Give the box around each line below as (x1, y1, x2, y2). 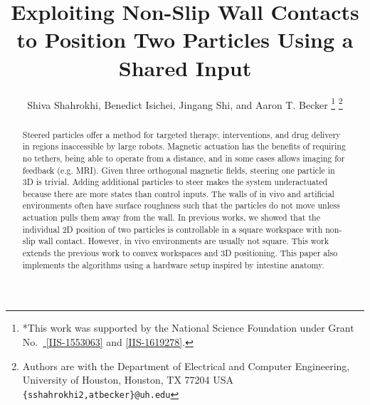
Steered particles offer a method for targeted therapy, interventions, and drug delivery (22, 128, 341, 140)
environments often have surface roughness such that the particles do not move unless (22, 199, 340, 211)
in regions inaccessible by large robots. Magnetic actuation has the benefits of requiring (22, 140, 346, 152)
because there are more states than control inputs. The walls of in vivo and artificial (22, 187, 334, 199)
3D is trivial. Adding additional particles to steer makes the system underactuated (22, 176, 328, 188)
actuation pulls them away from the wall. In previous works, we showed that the (22, 211, 320, 223)
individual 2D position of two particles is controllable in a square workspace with (22, 223, 323, 235)
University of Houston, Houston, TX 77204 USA (22, 372, 234, 387)
